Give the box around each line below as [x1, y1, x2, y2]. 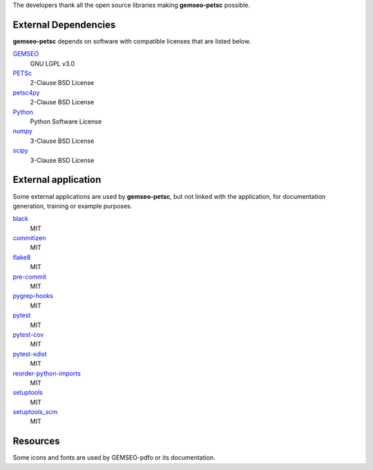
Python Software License [30, 117, 102, 126]
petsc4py [12, 88, 40, 97]
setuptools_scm [12, 408, 58, 416]
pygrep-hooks [12, 292, 53, 300]
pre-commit [12, 273, 47, 281]
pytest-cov [12, 330, 44, 338]
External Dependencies [12, 19, 116, 30]
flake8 [12, 253, 31, 262]
